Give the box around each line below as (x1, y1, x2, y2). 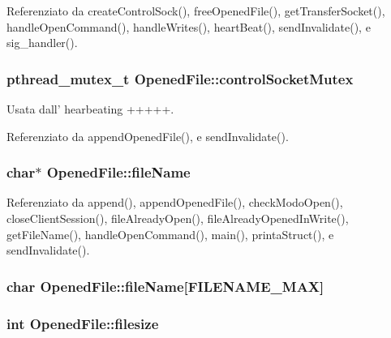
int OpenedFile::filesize (6, 313, 159, 333)
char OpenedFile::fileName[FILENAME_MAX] (6, 276, 324, 296)
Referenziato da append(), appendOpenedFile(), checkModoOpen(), (6, 194, 343, 211)
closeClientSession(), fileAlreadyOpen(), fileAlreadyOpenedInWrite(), (6, 210, 349, 226)
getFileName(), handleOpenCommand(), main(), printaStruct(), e (6, 225, 334, 242)
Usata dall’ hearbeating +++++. (6, 101, 174, 117)
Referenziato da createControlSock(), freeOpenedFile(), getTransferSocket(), (6, 2, 385, 19)
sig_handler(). (6, 34, 78, 51)
